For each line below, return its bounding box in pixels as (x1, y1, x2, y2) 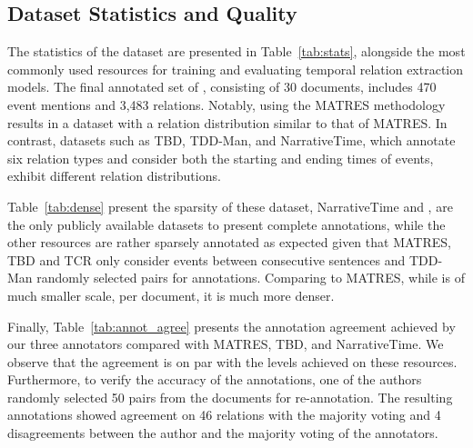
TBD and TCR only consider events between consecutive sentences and (7, 250, 406, 269)
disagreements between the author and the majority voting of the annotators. (7, 423, 438, 443)
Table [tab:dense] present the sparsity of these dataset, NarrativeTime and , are (7, 196, 453, 215)
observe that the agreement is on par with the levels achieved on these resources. (7, 352, 458, 371)
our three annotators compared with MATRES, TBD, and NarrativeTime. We (7, 334, 444, 353)
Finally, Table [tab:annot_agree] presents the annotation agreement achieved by (7, 316, 456, 335)
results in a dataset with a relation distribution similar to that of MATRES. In (7, 113, 448, 132)
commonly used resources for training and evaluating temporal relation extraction (7, 59, 464, 78)
